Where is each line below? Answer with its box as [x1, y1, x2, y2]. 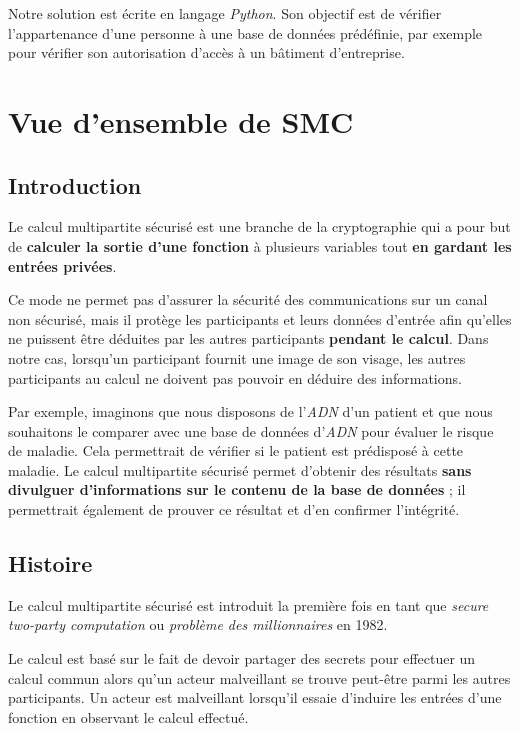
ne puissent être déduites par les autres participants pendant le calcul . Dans [8, 328, 489, 349]
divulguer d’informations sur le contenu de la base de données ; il [8, 479, 466, 500]
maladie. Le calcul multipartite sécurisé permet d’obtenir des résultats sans [8, 459, 472, 480]
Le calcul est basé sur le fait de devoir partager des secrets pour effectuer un [8, 648, 476, 669]
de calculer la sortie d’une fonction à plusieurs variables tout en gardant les [8, 235, 512, 256]
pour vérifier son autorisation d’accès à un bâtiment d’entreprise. [8, 42, 405, 63]
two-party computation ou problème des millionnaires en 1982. [8, 614, 388, 635]
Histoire [8, 548, 93, 579]
